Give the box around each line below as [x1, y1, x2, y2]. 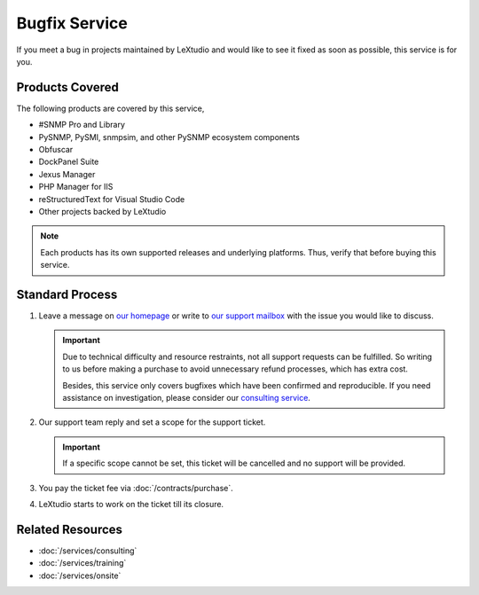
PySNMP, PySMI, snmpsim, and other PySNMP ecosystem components [38, 131, 301, 142]
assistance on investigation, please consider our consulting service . [62, 393, 310, 403]
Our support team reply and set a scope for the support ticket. [38, 417, 266, 427]
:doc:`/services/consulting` [38, 545, 137, 556]
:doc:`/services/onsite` [38, 570, 122, 581]
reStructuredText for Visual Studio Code [38, 193, 185, 204]
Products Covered [16, 80, 120, 95]
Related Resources [16, 521, 123, 536]
